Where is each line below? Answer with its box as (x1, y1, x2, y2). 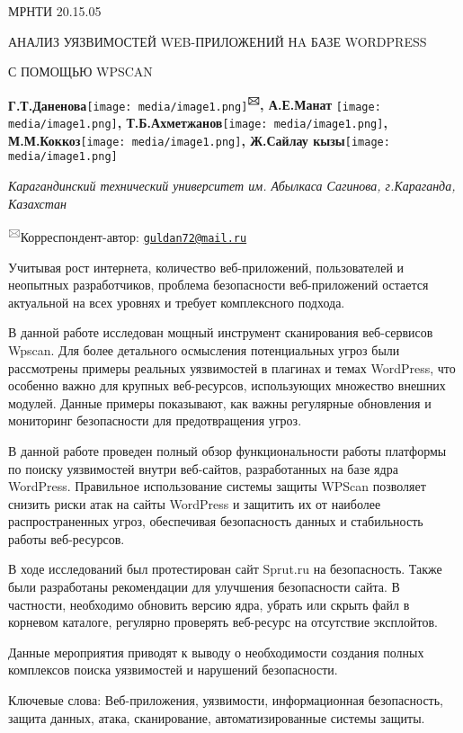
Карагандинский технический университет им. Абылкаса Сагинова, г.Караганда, (8, 176, 456, 195)
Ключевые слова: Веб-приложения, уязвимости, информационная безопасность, (8, 691, 443, 710)
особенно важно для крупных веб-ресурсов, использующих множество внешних (8, 376, 446, 395)
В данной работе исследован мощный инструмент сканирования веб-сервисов (8, 323, 433, 342)
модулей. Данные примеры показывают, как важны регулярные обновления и (8, 393, 432, 412)
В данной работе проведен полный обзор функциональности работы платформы (8, 441, 447, 460)
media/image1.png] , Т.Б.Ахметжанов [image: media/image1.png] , (8, 113, 387, 132)
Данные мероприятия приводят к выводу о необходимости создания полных (8, 642, 424, 661)
